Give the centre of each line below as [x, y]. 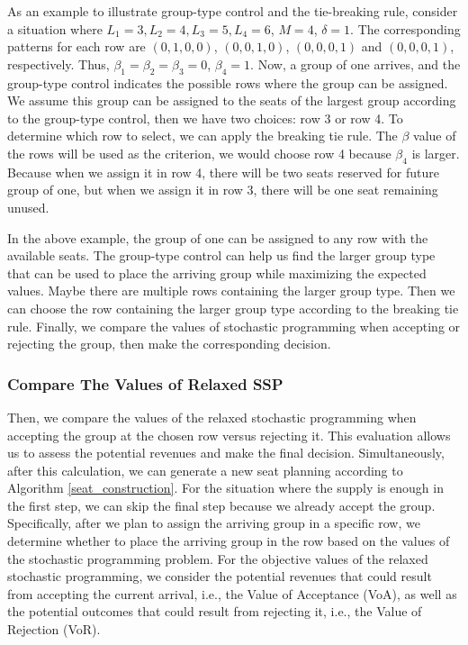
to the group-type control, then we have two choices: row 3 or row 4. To [205, 118]
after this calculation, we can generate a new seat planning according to [205, 470]
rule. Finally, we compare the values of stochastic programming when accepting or [234, 326]
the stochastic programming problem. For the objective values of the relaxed [218, 558]
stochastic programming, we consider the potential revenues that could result [220, 576]
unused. [28, 207]
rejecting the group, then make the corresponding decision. [169, 344]
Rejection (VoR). [54, 629]
